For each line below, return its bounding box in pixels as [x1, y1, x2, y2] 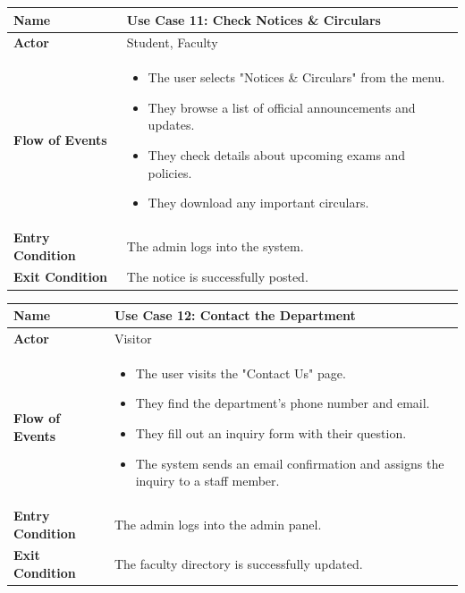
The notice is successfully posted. [126, 267, 309, 286]
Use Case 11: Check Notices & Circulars [126, 10, 381, 29]
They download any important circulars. [148, 193, 369, 212]
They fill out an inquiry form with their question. [135, 423, 407, 442]
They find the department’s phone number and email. [135, 394, 430, 412]
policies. [148, 163, 192, 182]
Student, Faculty [126, 33, 218, 52]
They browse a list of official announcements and [148, 97, 416, 116]
